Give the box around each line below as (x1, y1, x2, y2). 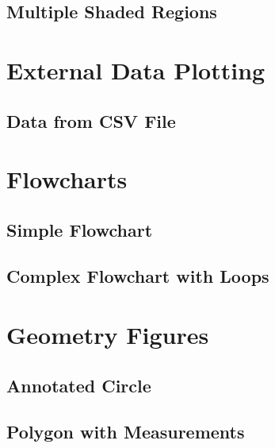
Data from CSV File (6, 108, 176, 133)
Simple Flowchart (6, 217, 153, 241)
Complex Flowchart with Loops (6, 264, 269, 288)
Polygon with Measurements (6, 419, 245, 444)
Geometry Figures (6, 319, 209, 351)
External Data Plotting (6, 53, 265, 86)
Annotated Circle (6, 373, 151, 397)
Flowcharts (6, 163, 128, 195)
